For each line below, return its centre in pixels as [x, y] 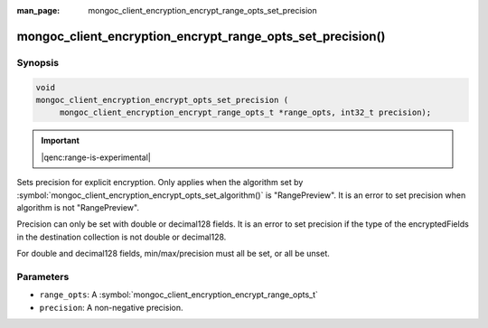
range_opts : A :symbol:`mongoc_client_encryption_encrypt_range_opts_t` [178, 295]
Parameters [43, 276]
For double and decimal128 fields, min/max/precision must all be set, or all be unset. [173, 254]
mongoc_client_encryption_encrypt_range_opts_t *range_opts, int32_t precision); [245, 112]
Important [61, 141]
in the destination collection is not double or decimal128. [122, 237]
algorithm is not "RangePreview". [78, 207]
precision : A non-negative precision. [111, 307]
